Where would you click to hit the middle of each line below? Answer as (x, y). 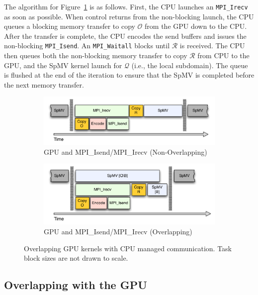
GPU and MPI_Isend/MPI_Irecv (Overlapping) (118, 231)
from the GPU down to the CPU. (196, 26)
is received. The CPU (212, 46)
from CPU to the (223, 55)
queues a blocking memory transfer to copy (70, 26)
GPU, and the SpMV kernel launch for (63, 65)
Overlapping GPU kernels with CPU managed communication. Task (128, 248)
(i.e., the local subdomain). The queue (190, 65)
